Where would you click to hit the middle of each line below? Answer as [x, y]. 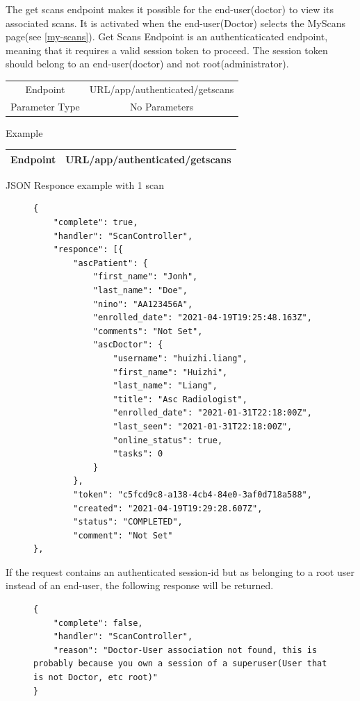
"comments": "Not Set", [148, 331]
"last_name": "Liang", [165, 386]
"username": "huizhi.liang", [180, 358]
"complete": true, [96, 223]
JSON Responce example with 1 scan [85, 184]
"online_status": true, [168, 440]
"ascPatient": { [111, 263]
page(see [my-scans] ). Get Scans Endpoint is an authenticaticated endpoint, [167, 36]
